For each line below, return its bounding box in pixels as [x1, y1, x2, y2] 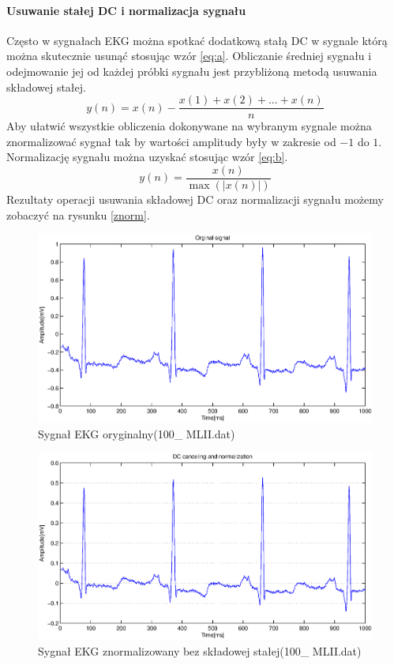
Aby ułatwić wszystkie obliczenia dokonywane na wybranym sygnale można [6, 118, 372, 134]
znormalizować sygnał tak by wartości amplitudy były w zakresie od [6, 133, 336, 149]
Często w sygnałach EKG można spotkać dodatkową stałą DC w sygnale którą [6, 32, 388, 48]
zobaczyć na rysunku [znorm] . [6, 206, 150, 223]
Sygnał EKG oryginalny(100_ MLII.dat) [38, 425, 235, 441]
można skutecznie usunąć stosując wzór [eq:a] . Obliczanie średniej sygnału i [6, 47, 372, 64]
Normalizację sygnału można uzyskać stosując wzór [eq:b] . [6, 148, 288, 165]
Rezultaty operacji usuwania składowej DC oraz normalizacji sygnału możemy [6, 191, 384, 208]
